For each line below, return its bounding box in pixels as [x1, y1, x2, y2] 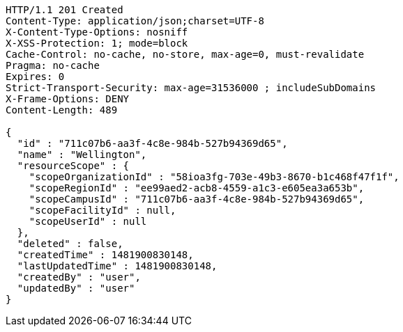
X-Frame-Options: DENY [6, 93, 130, 104]
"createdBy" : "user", [17, 271, 141, 283]
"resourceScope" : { [17, 160, 130, 171]
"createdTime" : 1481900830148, [17, 249, 194, 260]
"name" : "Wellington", [17, 149, 147, 160]
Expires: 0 [6, 71, 65, 82]
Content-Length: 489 [6, 104, 118, 116]
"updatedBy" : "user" [17, 283, 135, 294]
